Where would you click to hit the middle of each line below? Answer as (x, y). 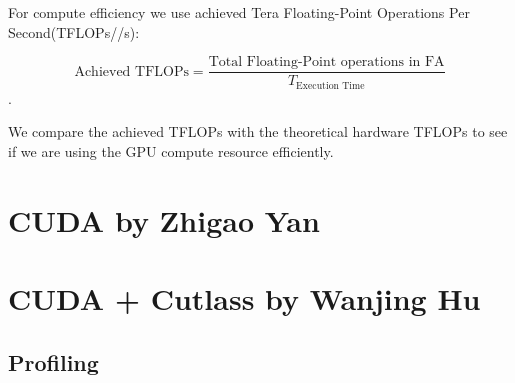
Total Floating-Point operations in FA (326, 62)
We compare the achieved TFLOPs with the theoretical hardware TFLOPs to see (258, 131)
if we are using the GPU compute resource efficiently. (171, 150)
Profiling (53, 361)
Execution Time (330, 85)
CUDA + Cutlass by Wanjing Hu (244, 298)
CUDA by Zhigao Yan (164, 219)
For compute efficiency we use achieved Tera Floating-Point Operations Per (239, 12)
